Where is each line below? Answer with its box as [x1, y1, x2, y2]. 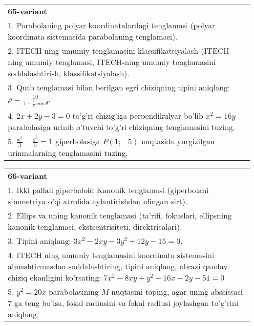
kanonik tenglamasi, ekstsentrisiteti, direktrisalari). [8, 220, 182, 232]
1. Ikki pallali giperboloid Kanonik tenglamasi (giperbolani [8, 184, 209, 196]
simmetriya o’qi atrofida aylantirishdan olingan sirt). [8, 195, 188, 207]
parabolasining [48, 285, 99, 297]
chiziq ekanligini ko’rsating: [8, 271, 101, 283]
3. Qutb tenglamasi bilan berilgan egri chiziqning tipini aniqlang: [8, 82, 230, 93]
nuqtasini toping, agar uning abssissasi [111, 285, 243, 297]
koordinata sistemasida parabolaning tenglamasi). [8, 31, 178, 42]
